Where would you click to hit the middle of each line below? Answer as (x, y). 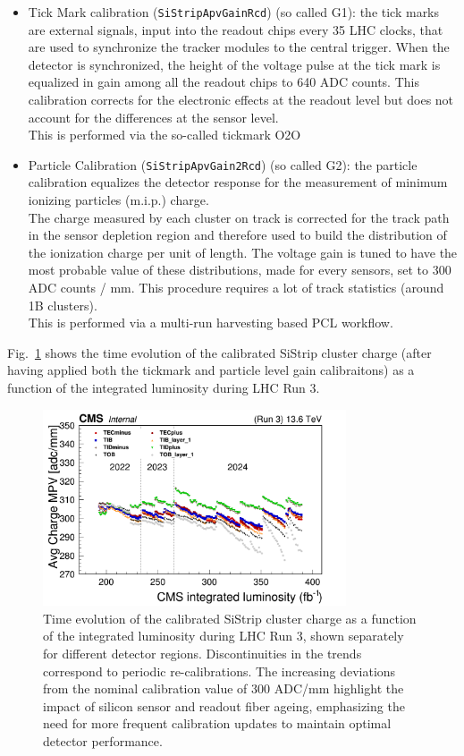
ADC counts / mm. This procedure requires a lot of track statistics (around (236, 288)
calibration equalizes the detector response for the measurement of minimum (238, 182)
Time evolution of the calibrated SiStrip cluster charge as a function (230, 618)
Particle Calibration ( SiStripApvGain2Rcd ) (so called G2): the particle (223, 164)
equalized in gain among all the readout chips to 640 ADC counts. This (224, 82)
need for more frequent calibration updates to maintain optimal (217, 723)
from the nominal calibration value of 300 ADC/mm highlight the (224, 688)
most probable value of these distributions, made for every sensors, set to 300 (240, 270)
